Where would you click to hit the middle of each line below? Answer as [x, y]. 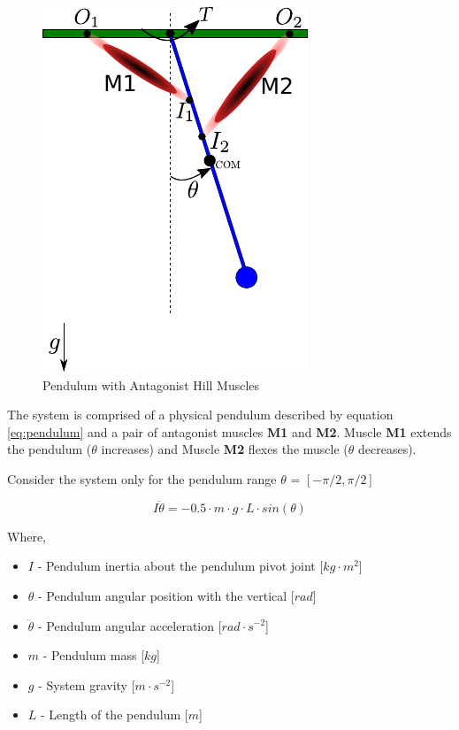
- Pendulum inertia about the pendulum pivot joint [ [180, 566]
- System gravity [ [87, 684]
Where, [27, 536]
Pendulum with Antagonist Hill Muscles [151, 384]
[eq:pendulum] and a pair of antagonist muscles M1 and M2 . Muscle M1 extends [229, 431]
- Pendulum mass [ [94, 655]
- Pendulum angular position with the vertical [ [166, 595]
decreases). [387, 449]
